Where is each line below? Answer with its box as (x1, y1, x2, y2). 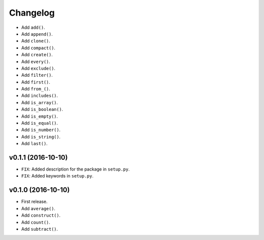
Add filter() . (21, 72, 53, 78)
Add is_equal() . (21, 120, 58, 126)
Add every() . (21, 59, 50, 65)
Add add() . (21, 24, 45, 30)
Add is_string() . (21, 133, 61, 139)
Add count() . (21, 219, 50, 225)
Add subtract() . (21, 226, 58, 232)
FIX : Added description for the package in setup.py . (21, 166, 130, 172)
